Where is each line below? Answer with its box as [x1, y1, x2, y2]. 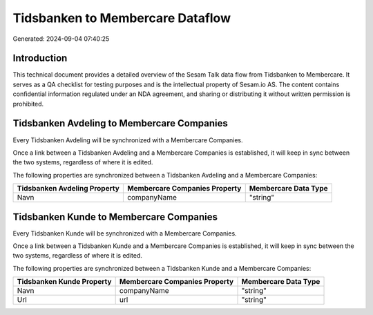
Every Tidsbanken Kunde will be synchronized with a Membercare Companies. [12, 229, 238, 238]
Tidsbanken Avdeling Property [17, 184, 120, 193]
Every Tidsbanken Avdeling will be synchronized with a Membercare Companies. [12, 135, 243, 144]
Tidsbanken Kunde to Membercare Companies [12, 211, 218, 222]
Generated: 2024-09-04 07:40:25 [12, 35, 110, 43]
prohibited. [12, 99, 44, 108]
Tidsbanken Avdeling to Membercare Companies [12, 117, 228, 129]
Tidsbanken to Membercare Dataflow [12, 10, 231, 26]
